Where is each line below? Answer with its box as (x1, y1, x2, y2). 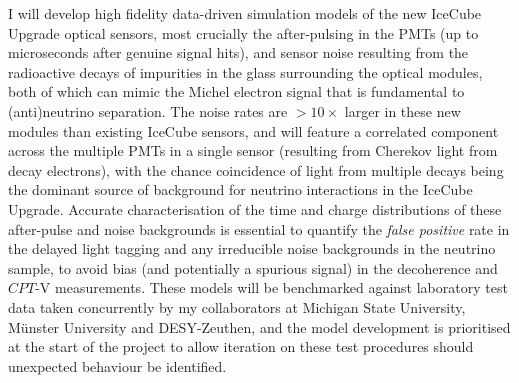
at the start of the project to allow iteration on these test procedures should (8, 336, 474, 357)
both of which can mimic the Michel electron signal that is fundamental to (8, 81, 465, 102)
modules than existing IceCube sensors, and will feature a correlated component (8, 120, 499, 141)
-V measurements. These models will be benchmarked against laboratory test (35, 277, 508, 298)
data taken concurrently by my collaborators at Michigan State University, (8, 296, 466, 317)
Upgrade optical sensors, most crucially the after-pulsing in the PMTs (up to (8, 22, 479, 43)
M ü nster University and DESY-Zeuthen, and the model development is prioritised (8, 316, 511, 337)
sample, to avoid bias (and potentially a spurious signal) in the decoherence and (8, 257, 498, 278)
